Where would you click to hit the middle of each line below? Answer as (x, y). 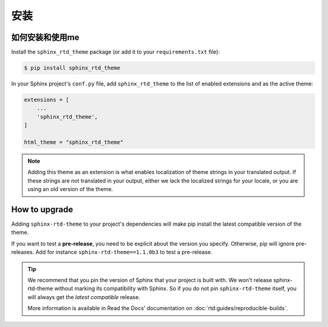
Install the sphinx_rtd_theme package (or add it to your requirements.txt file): (115, 52)
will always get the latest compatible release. (84, 297)
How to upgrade (42, 209)
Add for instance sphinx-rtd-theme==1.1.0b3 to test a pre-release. (124, 252)
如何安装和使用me (45, 37)
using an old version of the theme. (70, 189)
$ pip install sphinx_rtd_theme (72, 68)
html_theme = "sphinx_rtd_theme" (74, 142)
